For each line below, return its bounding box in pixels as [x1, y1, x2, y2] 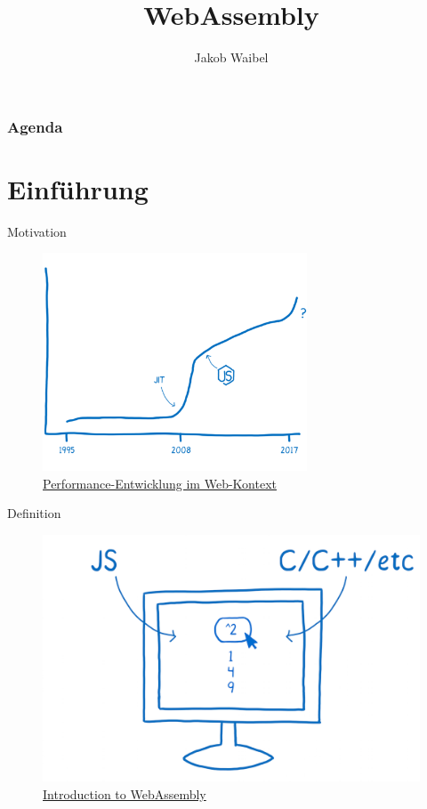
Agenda [7, 115, 63, 137]
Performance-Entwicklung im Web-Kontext [43, 473, 277, 492]
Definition [7, 504, 61, 522]
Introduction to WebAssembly [43, 784, 206, 803]
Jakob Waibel [194, 48, 269, 67]
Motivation [7, 222, 67, 240]
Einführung [7, 170, 149, 206]
